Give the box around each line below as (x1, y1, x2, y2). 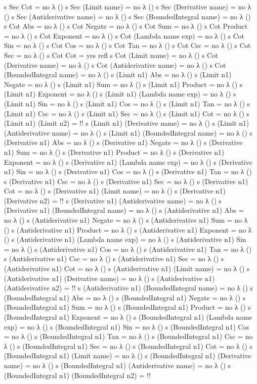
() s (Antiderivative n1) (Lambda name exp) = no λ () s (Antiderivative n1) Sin (4, 234, 246, 244)
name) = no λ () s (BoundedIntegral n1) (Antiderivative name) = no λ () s (4, 360, 231, 370)
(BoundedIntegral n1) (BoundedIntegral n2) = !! (4, 370, 151, 380)
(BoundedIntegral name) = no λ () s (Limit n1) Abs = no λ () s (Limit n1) (4, 69, 232, 80)
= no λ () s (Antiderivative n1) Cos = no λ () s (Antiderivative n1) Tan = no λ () (4, 243, 252, 254)
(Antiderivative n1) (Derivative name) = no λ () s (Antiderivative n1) (4, 273, 215, 283)
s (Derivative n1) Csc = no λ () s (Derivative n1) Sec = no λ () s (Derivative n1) (4, 176, 248, 186)
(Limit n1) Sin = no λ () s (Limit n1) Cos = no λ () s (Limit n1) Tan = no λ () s (4, 98, 250, 108)
